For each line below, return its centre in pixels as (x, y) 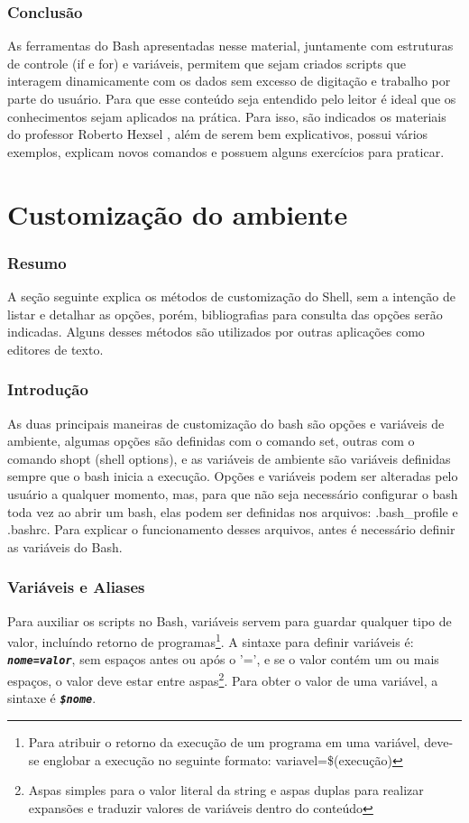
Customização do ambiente (178, 213)
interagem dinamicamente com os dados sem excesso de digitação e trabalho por (229, 81)
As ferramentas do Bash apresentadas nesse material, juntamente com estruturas (230, 46)
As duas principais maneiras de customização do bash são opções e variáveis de (226, 423)
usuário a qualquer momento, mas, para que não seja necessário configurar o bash (233, 493)
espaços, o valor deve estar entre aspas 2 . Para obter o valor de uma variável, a (223, 679)
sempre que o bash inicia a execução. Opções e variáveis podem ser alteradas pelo (233, 476)
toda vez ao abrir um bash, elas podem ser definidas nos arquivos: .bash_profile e (233, 511)
